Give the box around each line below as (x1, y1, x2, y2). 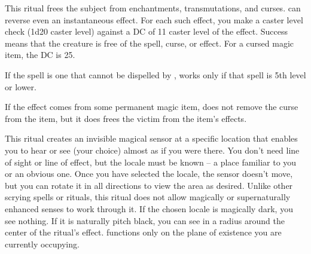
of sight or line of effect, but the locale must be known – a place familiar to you (5, 155, 297, 168)
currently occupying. (5, 237, 80, 250)
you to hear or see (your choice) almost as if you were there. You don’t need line (5, 143, 300, 156)
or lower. (5, 80, 36, 93)
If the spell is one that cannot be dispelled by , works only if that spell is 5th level (5, 68, 306, 81)
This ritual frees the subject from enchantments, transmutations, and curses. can (5, 2, 301, 14)
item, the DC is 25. (5, 48, 75, 61)
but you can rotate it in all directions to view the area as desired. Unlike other (5, 179, 293, 191)
